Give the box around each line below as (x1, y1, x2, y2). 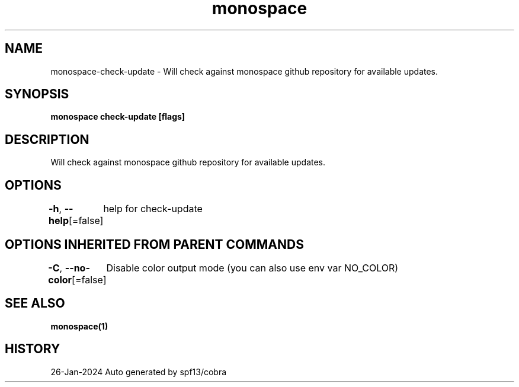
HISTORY (5, 341, 60, 357)
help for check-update (103, 203, 203, 215)
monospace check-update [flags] (50, 111, 185, 122)
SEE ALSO (5, 296, 65, 311)
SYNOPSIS (5, 87, 69, 102)
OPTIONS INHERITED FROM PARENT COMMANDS (5, 236, 304, 252)
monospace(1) (50, 321, 108, 331)
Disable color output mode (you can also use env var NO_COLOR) (106, 261, 399, 274)
